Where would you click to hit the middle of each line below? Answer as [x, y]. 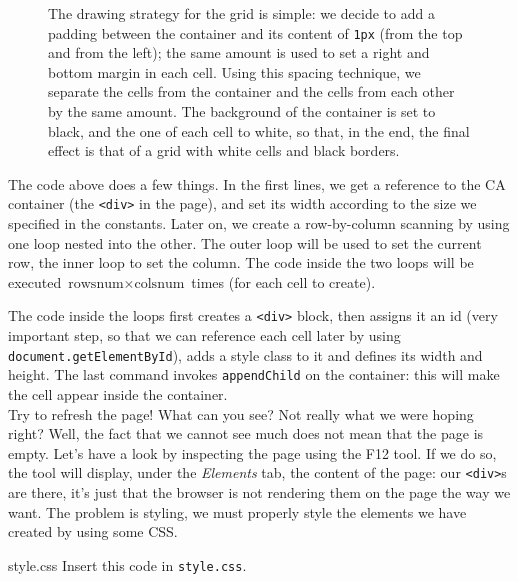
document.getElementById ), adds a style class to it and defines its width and [245, 354]
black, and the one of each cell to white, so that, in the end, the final [259, 130]
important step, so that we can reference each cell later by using [204, 335]
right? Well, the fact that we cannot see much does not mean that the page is [246, 433]
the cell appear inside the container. [118, 394]
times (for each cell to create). [283, 281]
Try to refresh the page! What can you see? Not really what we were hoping [241, 413]
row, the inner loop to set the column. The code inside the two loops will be [241, 262]
